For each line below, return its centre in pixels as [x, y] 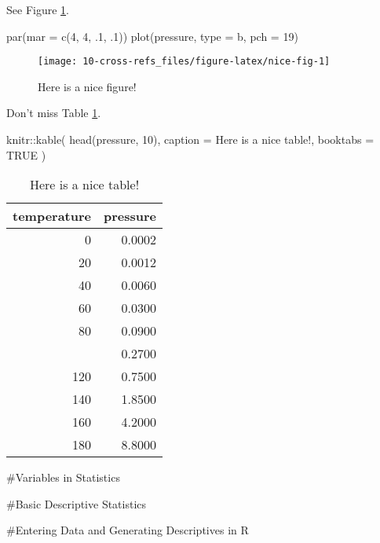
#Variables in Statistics [63, 477]
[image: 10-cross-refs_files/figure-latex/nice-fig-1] [184, 62]
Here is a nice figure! [87, 86]
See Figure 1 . [38, 9]
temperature [52, 216]
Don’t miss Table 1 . [54, 113]
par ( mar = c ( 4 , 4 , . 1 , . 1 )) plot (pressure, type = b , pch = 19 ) [152, 36]
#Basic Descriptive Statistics [77, 503]
